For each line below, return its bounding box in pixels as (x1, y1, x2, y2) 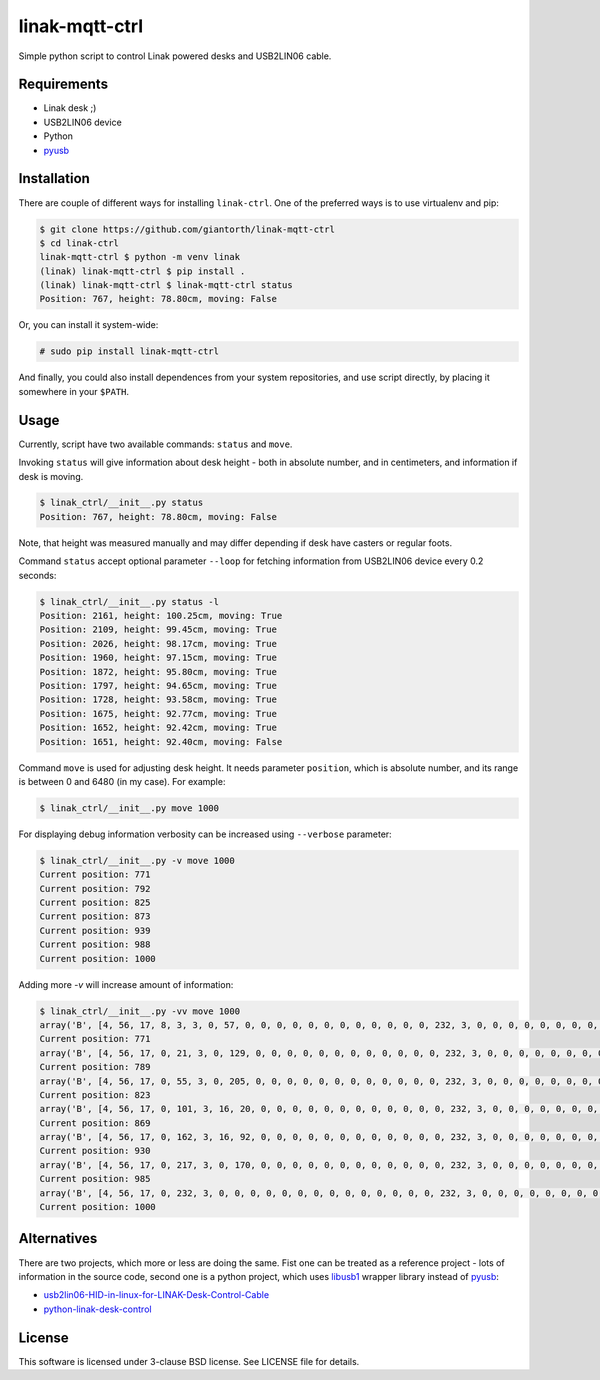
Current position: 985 (39, 1173, 151, 1185)
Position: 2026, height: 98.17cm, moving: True (39, 638, 277, 649)
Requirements (18, 76, 109, 93)
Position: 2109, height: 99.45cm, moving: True (39, 624, 277, 635)
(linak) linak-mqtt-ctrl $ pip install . (39, 265, 246, 277)
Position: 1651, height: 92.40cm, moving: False (39, 736, 283, 747)
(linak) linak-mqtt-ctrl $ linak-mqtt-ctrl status (39, 280, 294, 291)
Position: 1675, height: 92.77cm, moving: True (39, 708, 277, 719)
